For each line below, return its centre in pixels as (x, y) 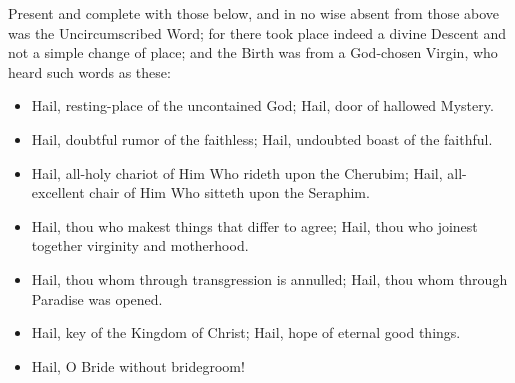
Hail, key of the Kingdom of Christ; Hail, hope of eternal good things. (246, 332)
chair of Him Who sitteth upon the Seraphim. (229, 192)
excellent (58, 192)
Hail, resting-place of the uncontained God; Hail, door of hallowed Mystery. (262, 105)
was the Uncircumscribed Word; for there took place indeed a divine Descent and (257, 32)
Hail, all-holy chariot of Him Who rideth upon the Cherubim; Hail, (237, 172)
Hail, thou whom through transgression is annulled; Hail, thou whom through (269, 278)
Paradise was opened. (97, 298)
